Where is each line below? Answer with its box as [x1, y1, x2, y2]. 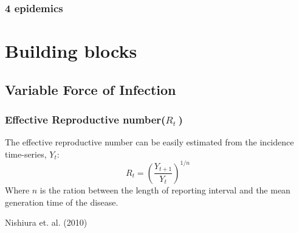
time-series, [5, 147, 47, 160]
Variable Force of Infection [5, 80, 176, 99]
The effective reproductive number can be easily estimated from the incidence [5, 136, 294, 148]
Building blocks [5, 38, 137, 63]
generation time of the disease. [5, 195, 119, 208]
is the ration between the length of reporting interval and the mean [40, 183, 290, 196]
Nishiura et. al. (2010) [5, 216, 88, 229]
